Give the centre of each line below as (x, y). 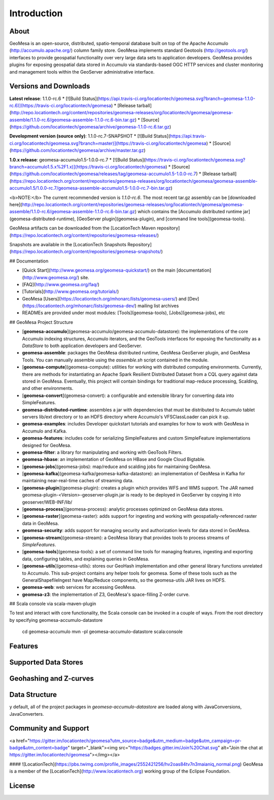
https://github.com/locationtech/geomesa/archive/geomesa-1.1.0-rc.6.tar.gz (90, 127)
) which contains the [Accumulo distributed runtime (188, 212)
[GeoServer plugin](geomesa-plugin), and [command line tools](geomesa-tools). (161, 219)
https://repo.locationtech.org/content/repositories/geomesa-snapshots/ (86, 252)
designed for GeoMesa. (47, 445)
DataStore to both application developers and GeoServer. (82, 346)
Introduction (36, 13)
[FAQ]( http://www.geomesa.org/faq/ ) (61, 284)
